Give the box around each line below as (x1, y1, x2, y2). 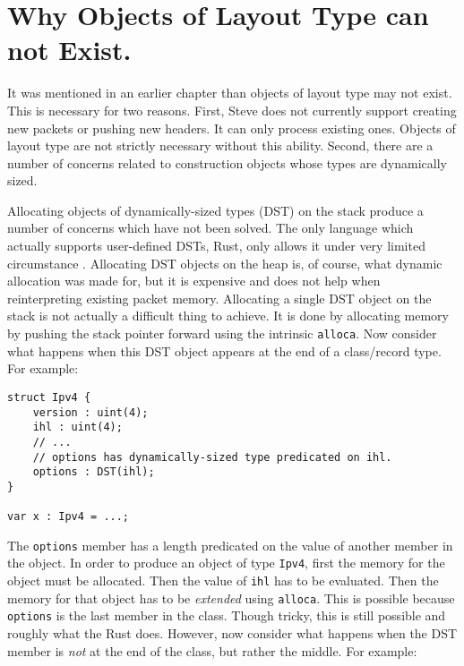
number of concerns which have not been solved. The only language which (7, 218, 414, 237)
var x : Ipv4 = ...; (7, 510, 130, 524)
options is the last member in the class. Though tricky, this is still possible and (7, 606, 446, 625)
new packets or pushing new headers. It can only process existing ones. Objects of (7, 118, 456, 137)
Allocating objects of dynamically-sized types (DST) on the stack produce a (7, 201, 424, 219)
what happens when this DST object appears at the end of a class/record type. (7, 341, 442, 360)
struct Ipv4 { (7, 390, 91, 404)
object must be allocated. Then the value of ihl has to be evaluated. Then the (7, 571, 439, 590)
